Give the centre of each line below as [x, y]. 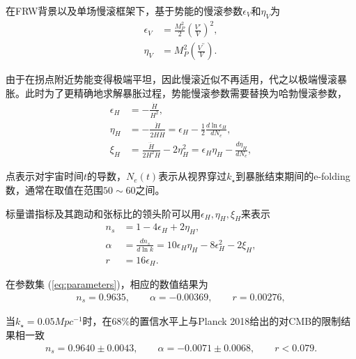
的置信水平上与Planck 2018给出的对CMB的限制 [235, 321]
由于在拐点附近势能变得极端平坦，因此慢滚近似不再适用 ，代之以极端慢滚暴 [176, 79]
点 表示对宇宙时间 [45, 176]
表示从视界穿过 [193, 176]
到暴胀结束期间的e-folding [293, 176]
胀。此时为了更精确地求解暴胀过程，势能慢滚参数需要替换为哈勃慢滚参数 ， [176, 92]
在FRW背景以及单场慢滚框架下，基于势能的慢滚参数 [124, 10]
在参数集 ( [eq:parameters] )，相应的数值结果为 [107, 284]
